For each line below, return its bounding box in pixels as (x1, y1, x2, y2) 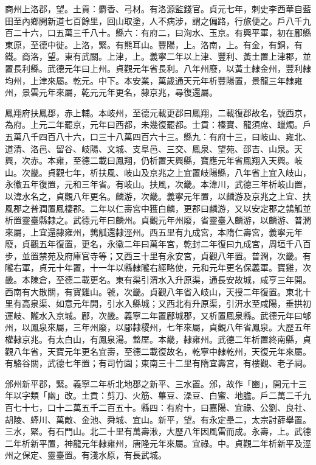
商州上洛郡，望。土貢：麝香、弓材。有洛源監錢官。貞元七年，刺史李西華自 (5, 2, 303, 15)
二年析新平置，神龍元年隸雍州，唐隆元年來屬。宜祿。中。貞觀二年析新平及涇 (5, 436, 311, 449)
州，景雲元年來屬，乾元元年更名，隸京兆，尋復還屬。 (5, 86, 218, 99)
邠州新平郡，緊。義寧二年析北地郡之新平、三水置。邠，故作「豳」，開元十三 (5, 377, 307, 390)
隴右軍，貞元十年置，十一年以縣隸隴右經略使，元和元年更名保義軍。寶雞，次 (5, 261, 311, 274)
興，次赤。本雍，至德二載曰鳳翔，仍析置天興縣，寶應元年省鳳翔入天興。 (5, 154, 294, 167)
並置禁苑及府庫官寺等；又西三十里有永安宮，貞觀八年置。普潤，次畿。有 (21, 249, 311, 262)
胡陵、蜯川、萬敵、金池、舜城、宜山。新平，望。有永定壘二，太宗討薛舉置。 (5, 413, 311, 425)
